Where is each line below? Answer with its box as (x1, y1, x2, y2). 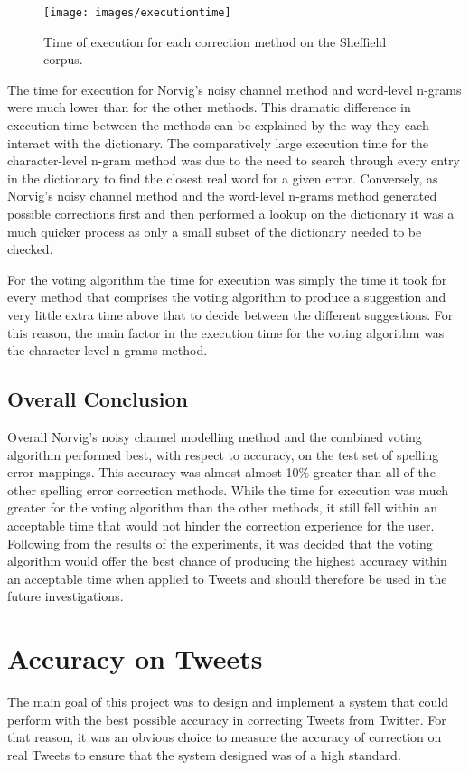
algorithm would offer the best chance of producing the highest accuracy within (7, 551, 447, 570)
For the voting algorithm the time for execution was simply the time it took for (7, 269, 447, 288)
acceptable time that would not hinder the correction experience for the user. (7, 515, 435, 534)
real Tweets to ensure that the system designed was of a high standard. (7, 745, 401, 764)
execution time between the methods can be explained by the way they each (7, 116, 429, 135)
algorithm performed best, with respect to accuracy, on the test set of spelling (7, 445, 439, 464)
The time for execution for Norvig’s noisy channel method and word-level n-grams (7, 80, 462, 99)
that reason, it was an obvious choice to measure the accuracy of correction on (7, 728, 442, 747)
